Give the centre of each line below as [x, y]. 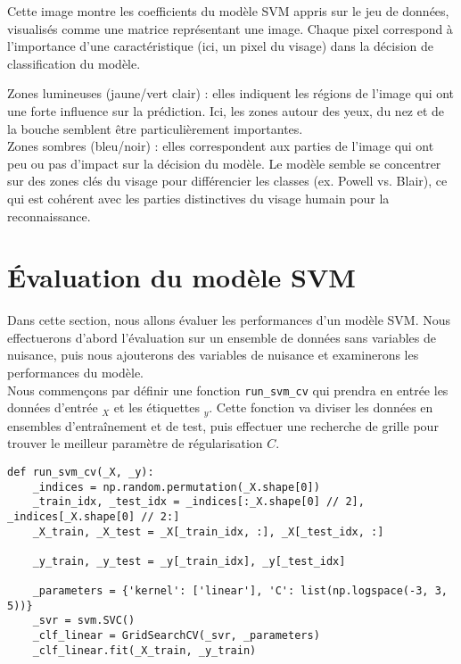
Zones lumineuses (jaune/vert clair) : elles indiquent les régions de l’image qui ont [231, 93]
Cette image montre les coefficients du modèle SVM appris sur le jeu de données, [228, 11]
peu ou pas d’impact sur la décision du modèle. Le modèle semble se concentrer [224, 163]
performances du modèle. [75, 373]
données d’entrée [53, 407]
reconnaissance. [49, 216]
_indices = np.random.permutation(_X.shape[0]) [176, 487]
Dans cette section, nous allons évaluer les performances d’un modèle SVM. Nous [229, 320]
